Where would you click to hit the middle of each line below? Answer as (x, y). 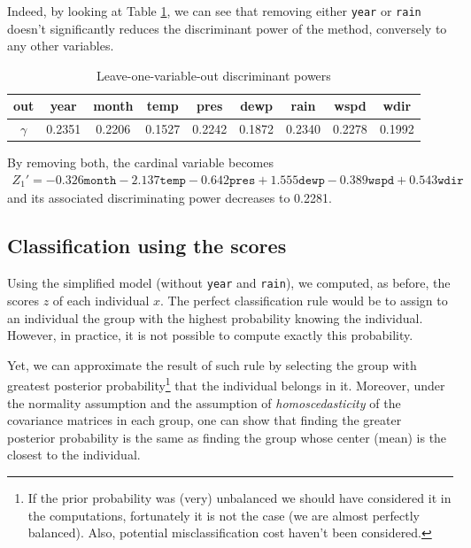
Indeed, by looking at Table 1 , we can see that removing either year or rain (214, 11)
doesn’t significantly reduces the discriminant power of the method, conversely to (227, 28)
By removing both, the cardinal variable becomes (140, 162)
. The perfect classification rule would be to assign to (304, 300)
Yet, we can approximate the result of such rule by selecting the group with (212, 364)
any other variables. (61, 46)
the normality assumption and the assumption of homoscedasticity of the (204, 402)
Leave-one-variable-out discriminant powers (213, 75)
